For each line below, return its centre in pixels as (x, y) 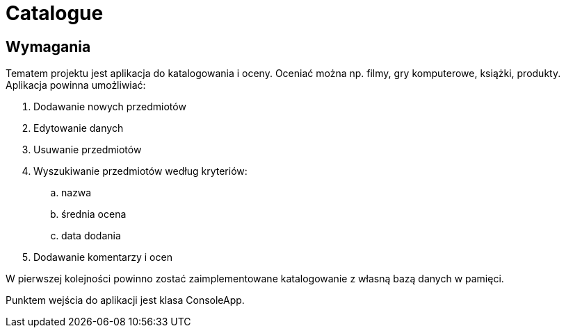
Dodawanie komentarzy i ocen (103, 257)
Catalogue (55, 13)
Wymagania (48, 46)
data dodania (91, 236)
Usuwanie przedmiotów (88, 150)
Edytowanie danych (79, 128)
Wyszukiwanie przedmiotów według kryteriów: (140, 171)
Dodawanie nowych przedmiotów (110, 107)
